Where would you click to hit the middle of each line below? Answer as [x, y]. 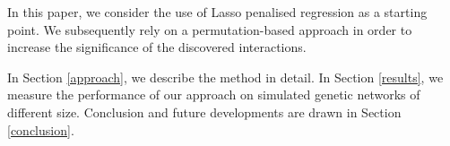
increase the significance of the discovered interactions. [157, 47]
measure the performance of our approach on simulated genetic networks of [214, 94]
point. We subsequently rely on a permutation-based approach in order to [210, 29]
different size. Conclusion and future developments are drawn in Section [204, 112]
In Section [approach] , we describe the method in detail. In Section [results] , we [225, 77]
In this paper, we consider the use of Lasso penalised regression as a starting [217, 12]
